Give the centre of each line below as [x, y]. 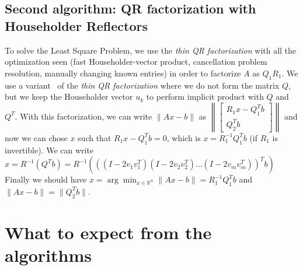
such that [95, 137]
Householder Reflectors [76, 25]
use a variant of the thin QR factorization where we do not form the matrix [142, 85]
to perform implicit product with [205, 97]
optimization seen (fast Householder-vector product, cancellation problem [136, 62]
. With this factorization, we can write [83, 116]
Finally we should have [46, 179]
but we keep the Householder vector [69, 97]
